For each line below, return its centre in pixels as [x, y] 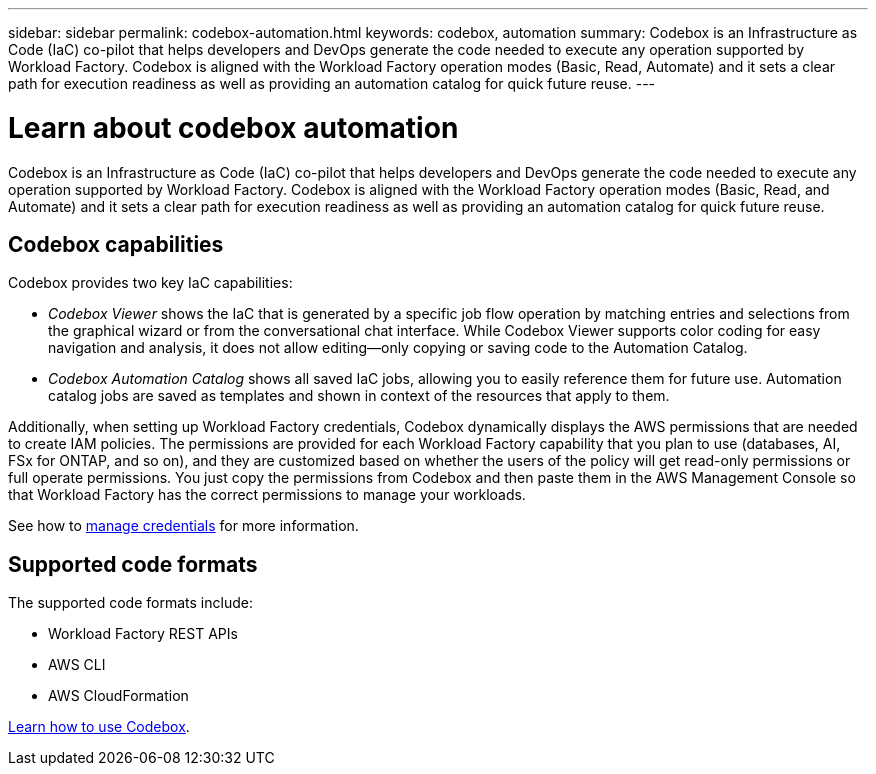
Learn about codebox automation [233, 127]
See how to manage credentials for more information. [183, 526]
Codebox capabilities [116, 244]
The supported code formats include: [130, 603]
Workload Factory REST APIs [143, 634]
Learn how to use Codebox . [99, 727]
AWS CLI [77, 665]
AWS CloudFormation [118, 696]
